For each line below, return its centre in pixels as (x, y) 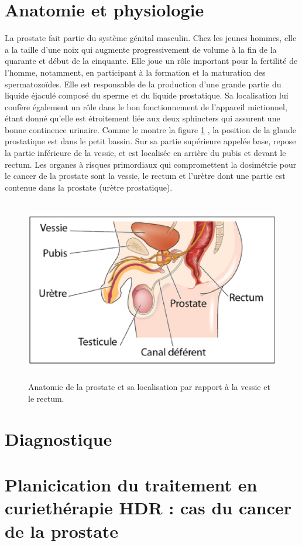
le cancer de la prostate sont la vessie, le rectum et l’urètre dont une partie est (145, 176)
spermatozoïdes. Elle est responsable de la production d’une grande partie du (143, 84)
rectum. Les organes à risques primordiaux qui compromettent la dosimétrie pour (151, 164)
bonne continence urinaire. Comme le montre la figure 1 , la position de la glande (151, 129)
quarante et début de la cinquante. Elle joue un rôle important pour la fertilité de (151, 61)
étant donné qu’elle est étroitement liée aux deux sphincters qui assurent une (143, 118)
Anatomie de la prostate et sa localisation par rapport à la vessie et (149, 387)
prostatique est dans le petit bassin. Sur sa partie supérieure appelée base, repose (150, 141)
